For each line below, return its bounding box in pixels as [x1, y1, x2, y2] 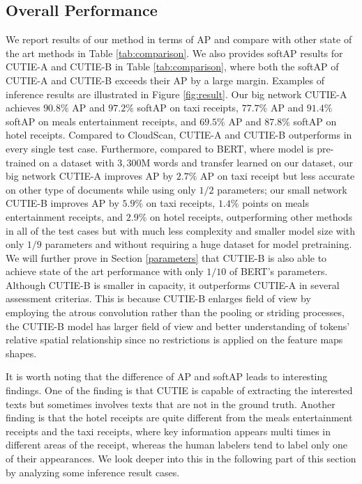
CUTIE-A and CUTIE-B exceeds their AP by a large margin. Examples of [6, 72, 324, 87]
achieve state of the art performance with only [6, 264, 204, 279]
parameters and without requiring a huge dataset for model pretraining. [45, 237, 352, 251]
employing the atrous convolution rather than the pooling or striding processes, [6, 305, 345, 320]
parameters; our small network [217, 182, 347, 196]
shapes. [6, 345, 37, 360]
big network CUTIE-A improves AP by [6, 169, 174, 183]
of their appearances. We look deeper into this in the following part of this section [6, 451, 356, 466]
